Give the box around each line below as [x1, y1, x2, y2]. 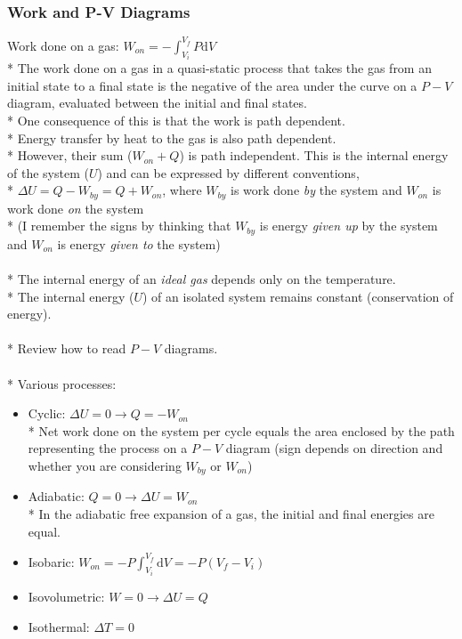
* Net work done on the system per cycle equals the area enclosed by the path [28, 421, 455, 440]
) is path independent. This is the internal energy [179, 146, 449, 165]
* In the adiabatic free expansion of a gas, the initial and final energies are [28, 504, 434, 522]
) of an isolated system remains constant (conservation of [142, 287, 454, 305]
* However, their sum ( [7, 146, 133, 165]
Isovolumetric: [28, 587, 105, 606]
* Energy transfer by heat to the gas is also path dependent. [7, 128, 336, 147]
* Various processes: [7, 374, 117, 392]
